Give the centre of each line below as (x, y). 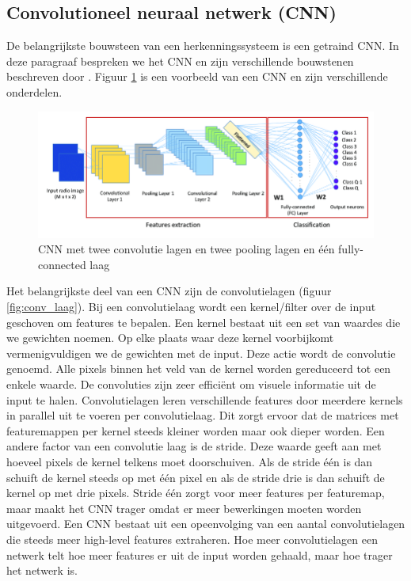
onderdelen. (34, 91)
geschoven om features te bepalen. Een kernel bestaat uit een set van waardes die (204, 322)
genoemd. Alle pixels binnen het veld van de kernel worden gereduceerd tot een (199, 368)
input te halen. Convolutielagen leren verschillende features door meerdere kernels (205, 399)
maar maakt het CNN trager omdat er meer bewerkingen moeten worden (184, 508)
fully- (351, 249)
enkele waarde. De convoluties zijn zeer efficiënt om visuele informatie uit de (191, 384)
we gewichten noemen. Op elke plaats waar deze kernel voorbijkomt (170, 338)
